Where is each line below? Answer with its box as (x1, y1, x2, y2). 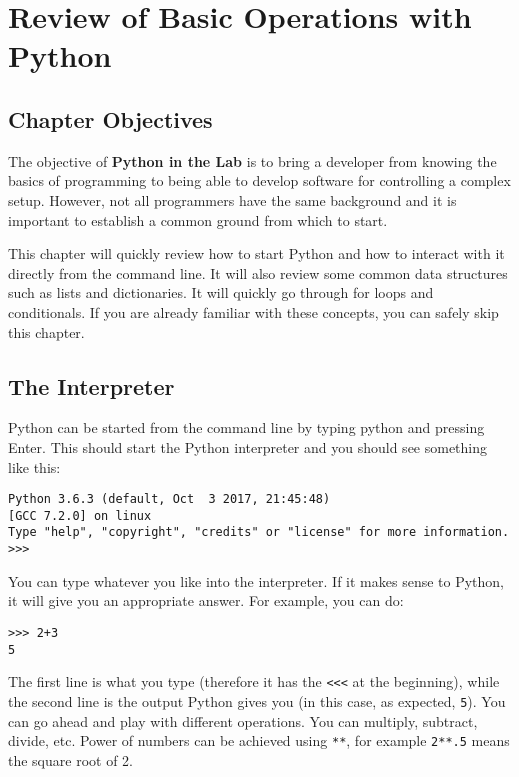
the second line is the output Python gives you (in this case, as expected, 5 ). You (8, 690, 506, 711)
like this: (8, 456, 61, 477)
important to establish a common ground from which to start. (8, 209, 388, 230)
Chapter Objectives (8, 103, 213, 134)
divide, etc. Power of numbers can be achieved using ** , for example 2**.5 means (8, 730, 510, 751)
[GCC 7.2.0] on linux (8, 508, 152, 523)
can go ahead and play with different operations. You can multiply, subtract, (8, 710, 478, 731)
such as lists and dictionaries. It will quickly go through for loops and (8, 282, 434, 303)
